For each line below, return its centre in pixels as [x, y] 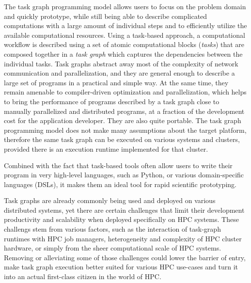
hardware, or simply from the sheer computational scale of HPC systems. [113, 248]
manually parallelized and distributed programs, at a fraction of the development [124, 111]
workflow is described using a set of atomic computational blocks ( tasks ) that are [124, 44]
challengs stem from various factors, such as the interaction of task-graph [112, 229]
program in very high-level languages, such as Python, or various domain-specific [124, 175]
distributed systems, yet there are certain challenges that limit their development [124, 210]
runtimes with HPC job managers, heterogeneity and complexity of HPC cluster [123, 238]
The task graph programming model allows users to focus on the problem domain [125, 6]
